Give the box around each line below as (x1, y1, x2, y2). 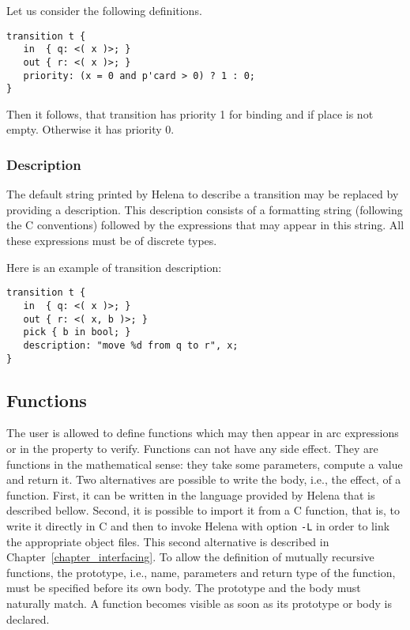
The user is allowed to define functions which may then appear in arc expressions (6, 424, 399, 441)
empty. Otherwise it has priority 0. (6, 121, 175, 138)
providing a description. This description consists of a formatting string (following (6, 201, 403, 217)
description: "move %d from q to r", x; (23, 339, 239, 351)
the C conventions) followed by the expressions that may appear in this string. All (6, 217, 404, 233)
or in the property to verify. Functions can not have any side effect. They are (6, 439, 378, 456)
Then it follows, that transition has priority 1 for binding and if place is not (6, 105, 374, 122)
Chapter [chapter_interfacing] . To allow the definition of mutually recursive (6, 549, 374, 565)
